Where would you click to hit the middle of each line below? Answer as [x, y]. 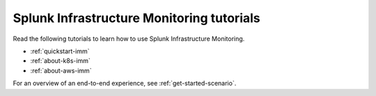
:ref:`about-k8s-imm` [60, 61]
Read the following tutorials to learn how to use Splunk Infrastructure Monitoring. [129, 39]
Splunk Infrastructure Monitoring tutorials [136, 18]
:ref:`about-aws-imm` [61, 70]
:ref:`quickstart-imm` [60, 51]
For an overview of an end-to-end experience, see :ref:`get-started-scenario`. [125, 84]
